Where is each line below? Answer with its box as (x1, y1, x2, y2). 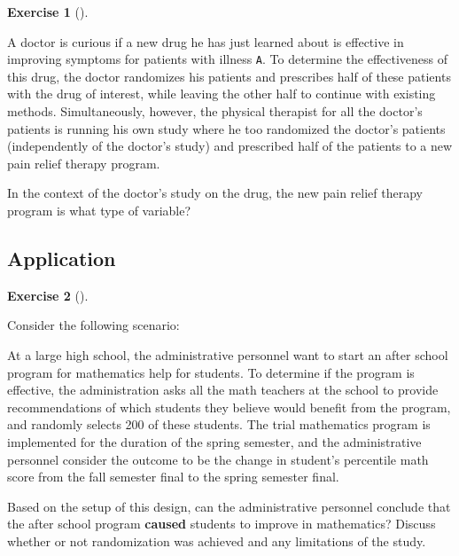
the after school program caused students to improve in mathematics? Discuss (7, 514, 436, 533)
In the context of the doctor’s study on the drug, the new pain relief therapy (7, 184, 423, 202)
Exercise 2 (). (7, 286, 89, 304)
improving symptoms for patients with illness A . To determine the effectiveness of (7, 50, 448, 68)
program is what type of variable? (7, 201, 191, 219)
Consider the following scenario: (7, 316, 180, 334)
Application (7, 244, 116, 271)
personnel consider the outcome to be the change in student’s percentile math (7, 450, 429, 468)
